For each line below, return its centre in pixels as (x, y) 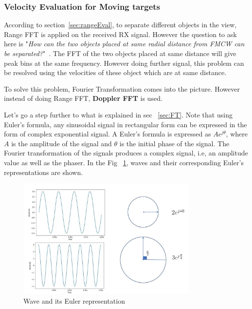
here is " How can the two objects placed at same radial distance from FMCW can (124, 44)
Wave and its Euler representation (74, 300)
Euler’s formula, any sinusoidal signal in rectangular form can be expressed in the (126, 124)
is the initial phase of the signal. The (174, 143)
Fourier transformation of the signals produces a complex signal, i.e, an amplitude (126, 153)
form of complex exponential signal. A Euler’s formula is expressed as (108, 134)
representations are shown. (44, 172)
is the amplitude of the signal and (62, 143)
